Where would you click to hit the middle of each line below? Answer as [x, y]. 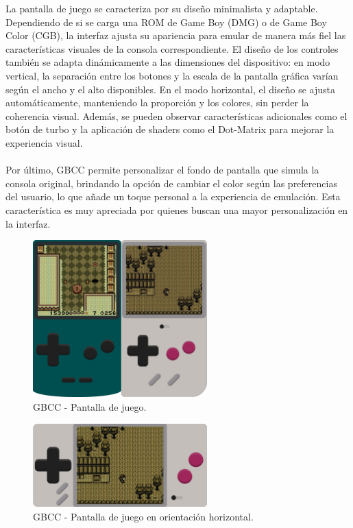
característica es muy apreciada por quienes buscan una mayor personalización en [177, 209]
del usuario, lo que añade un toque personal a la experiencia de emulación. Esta [173, 196]
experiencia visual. [44, 142]
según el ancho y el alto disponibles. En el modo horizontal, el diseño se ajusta [170, 89]
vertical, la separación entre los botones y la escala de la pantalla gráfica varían [172, 75]
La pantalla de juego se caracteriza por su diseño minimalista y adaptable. [162, 8]
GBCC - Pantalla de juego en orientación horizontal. [143, 516]
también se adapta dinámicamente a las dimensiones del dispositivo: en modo [168, 62]
